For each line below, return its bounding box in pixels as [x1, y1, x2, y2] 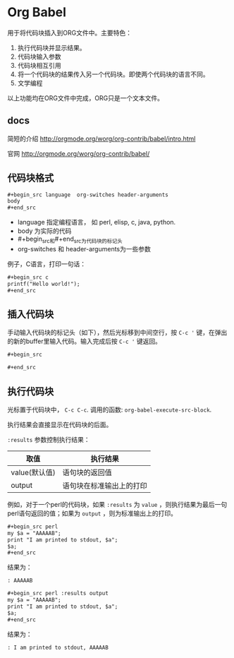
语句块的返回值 [62, 467, 113, 477]
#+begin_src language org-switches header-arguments [7, 191, 169, 198]
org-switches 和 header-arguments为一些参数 [17, 244, 152, 253]
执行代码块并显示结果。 [17, 43, 86, 52]
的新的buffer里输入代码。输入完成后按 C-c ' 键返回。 [7, 337, 162, 346]
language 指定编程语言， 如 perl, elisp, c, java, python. [17, 218, 176, 227]
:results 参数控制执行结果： [7, 435, 90, 443]
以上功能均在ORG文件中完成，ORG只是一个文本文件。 [7, 93, 164, 102]
